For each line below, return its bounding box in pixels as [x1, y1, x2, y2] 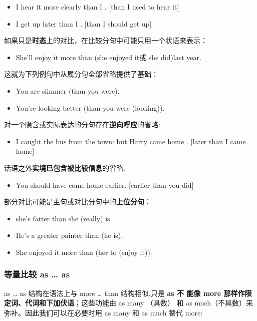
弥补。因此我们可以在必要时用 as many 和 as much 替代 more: [4, 307, 203, 317]
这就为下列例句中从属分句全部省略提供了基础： [4, 69, 158, 79]
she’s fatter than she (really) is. [16, 213, 112, 223]
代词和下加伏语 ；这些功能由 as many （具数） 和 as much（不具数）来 [25, 297, 253, 308]
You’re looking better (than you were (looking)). [16, 102, 165, 113]
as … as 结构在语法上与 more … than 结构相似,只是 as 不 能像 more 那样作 [4, 287, 245, 298]
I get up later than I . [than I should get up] [16, 18, 152, 29]
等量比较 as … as [4, 268, 70, 280]
